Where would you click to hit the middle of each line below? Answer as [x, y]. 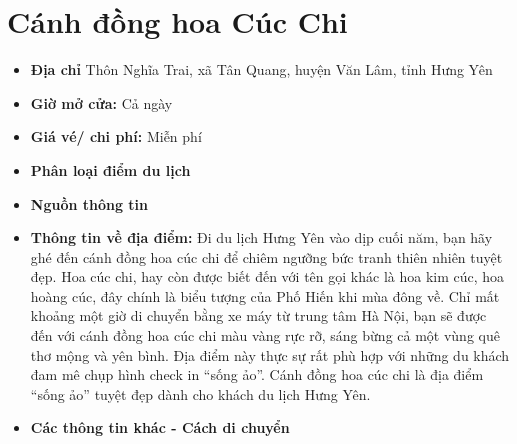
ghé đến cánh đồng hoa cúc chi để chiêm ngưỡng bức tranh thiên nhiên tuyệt [266, 256]
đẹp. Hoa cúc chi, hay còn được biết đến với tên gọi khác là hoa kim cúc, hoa [267, 276]
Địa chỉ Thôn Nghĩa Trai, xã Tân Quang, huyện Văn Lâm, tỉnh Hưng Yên [261, 69]
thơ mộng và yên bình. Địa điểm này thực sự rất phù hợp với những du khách [270, 354]
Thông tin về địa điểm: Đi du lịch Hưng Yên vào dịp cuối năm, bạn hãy [261, 237]
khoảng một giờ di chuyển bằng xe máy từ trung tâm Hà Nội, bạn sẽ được [258, 315]
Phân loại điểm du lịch [110, 169]
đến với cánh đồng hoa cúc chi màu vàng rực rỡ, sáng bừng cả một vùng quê [265, 335]
